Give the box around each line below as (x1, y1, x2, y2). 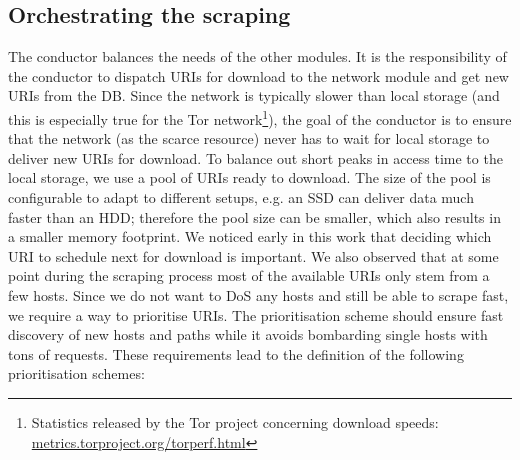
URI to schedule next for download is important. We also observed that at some (8, 245, 499, 266)
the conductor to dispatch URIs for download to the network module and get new (8, 65, 509, 86)
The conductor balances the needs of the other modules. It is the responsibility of (8, 46, 507, 67)
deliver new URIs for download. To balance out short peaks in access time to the (8, 147, 503, 168)
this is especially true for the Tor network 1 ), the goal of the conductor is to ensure (8, 105, 512, 129)
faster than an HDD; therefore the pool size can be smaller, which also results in (8, 206, 501, 227)
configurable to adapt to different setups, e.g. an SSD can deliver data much (8, 187, 474, 208)
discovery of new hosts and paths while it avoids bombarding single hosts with (8, 324, 488, 345)
